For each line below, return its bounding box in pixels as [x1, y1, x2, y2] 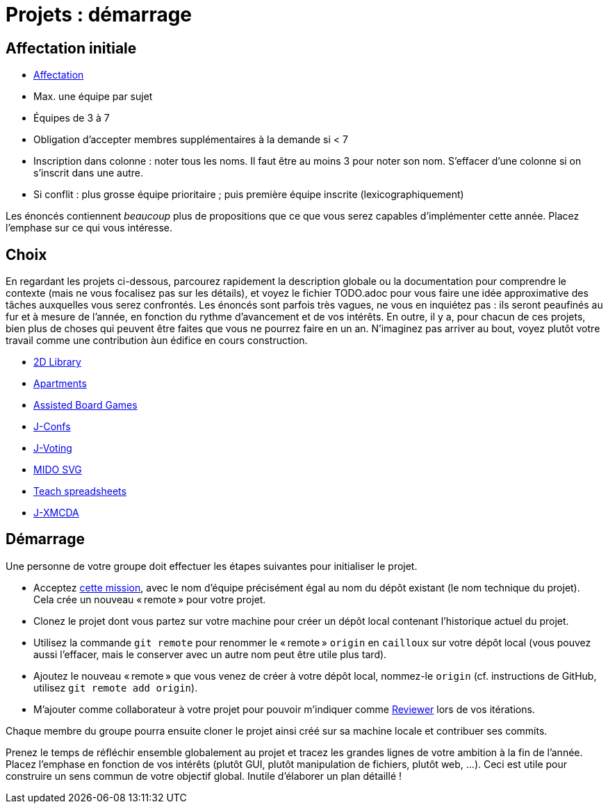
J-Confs [33, 420, 71, 433]
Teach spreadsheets [33, 485, 126, 498]
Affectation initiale [6, 39, 137, 57]
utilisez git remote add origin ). [33, 681, 198, 694]
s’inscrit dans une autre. [33, 167, 144, 179]
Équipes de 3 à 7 [33, 112, 110, 124]
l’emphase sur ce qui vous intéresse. [6, 222, 172, 234]
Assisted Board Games [33, 399, 138, 411]
